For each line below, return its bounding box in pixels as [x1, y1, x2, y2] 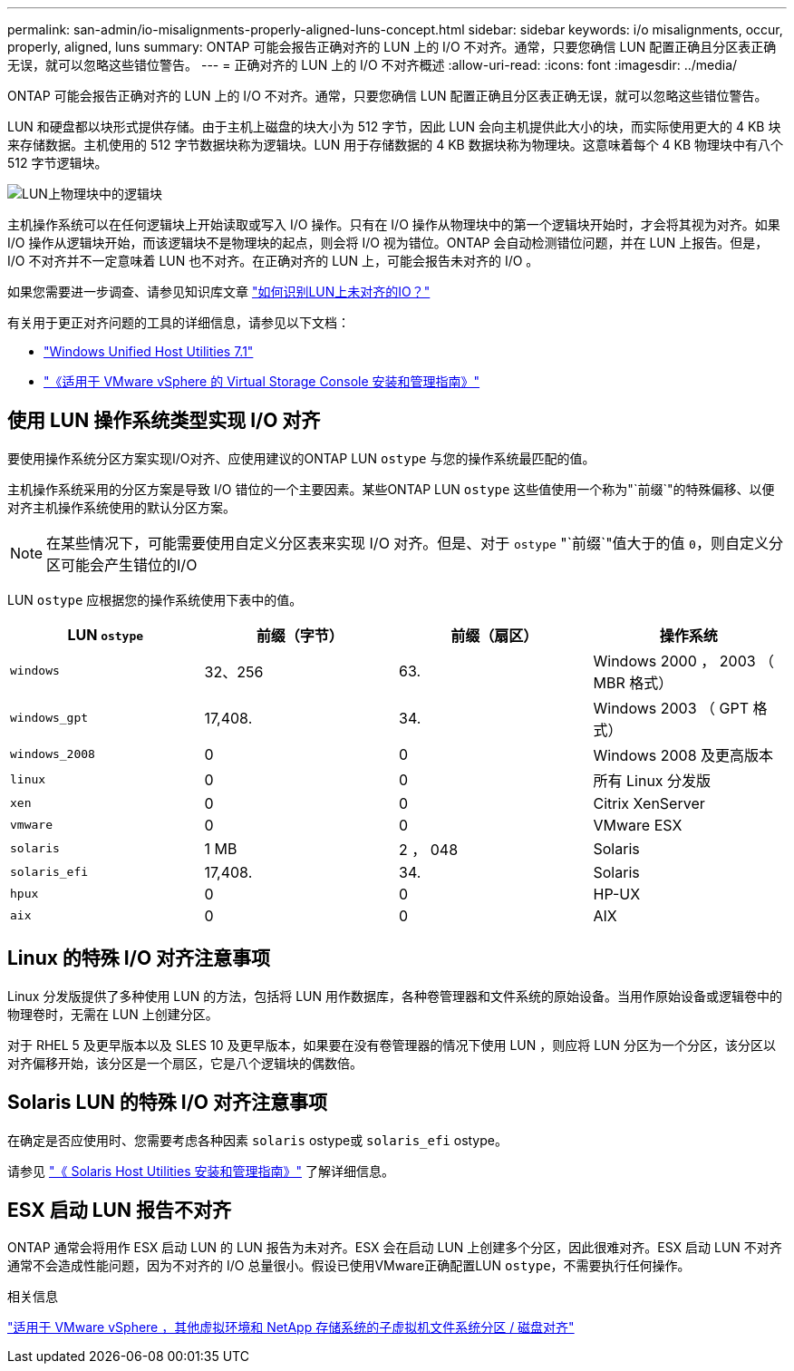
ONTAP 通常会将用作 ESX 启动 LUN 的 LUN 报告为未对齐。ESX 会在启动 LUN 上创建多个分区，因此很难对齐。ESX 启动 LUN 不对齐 [7, 1240, 782, 1256]
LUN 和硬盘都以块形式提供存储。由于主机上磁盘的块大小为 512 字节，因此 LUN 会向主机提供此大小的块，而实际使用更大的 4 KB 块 [7, 119, 781, 134]
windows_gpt [10, 711, 89, 725]
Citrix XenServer [593, 793, 705, 812]
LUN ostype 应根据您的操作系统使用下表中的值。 [7, 591, 303, 608]
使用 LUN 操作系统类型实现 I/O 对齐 [7, 409, 321, 433]
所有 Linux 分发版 [593, 771, 712, 790]
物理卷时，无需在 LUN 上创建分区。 [7, 1006, 218, 1022]
